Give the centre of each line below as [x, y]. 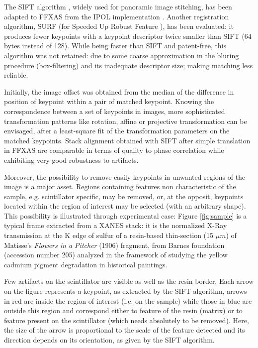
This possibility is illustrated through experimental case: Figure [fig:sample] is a [126, 215]
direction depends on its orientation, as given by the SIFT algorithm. [109, 340]
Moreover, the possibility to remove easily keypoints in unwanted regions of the [125, 176]
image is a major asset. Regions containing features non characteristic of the [120, 186]
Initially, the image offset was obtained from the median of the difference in [119, 91]
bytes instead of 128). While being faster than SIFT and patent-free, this [115, 46]
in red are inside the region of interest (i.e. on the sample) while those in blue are [128, 300]
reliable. [16, 75]
